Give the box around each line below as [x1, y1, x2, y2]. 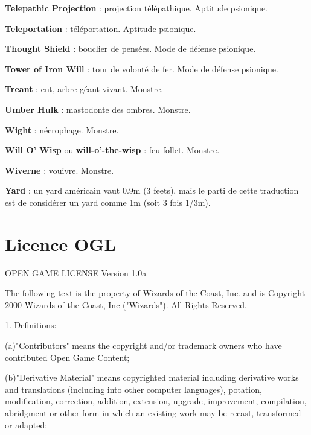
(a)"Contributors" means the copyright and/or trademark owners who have [5, 339, 282, 352]
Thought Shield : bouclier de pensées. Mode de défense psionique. [5, 42, 256, 55]
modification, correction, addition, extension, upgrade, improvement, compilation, [5, 395, 307, 407]
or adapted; [5, 418, 48, 431]
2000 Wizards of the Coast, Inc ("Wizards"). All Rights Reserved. [5, 298, 248, 311]
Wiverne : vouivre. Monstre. [5, 164, 114, 176]
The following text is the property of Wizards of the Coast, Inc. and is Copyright [5, 287, 306, 299]
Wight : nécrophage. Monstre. [5, 123, 119, 136]
